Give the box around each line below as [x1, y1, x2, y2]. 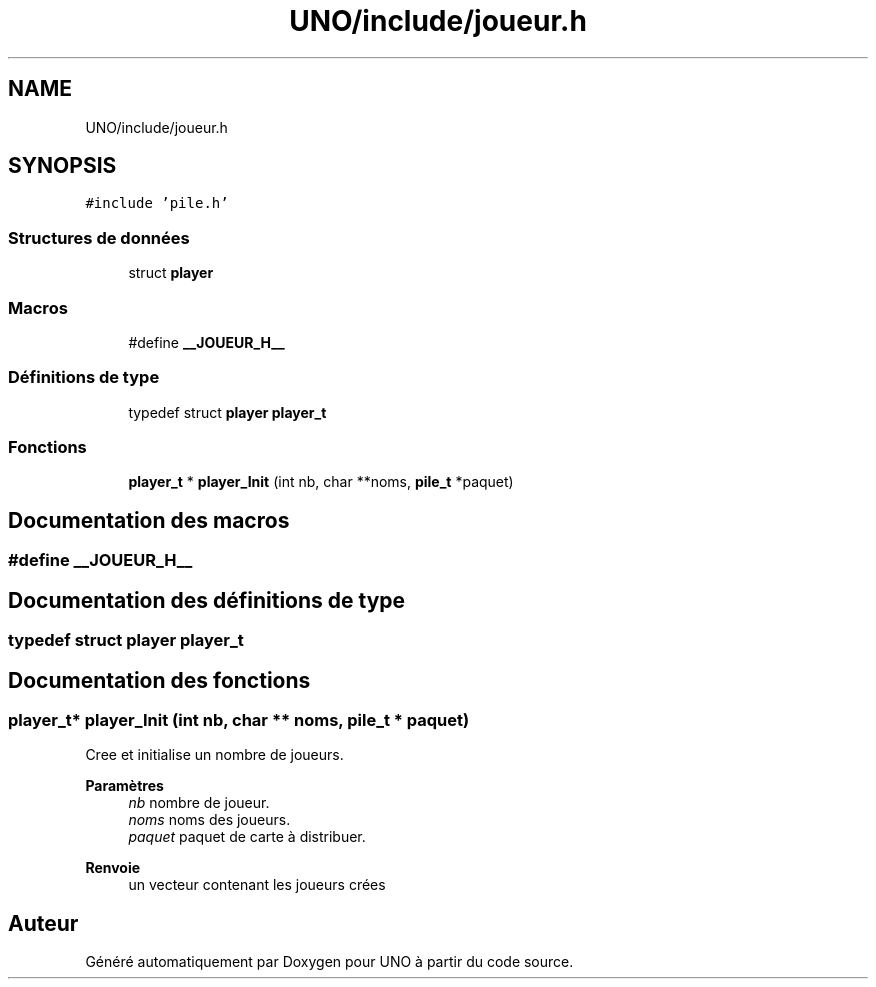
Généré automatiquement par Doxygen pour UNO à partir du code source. [85, 953, 574, 971]
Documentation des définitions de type [8, 587, 406, 613]
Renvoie [85, 859, 141, 877]
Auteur [8, 910, 79, 936]
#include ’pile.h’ [85, 195, 229, 212]
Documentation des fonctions [8, 667, 311, 693]
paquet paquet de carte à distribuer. [128, 828, 366, 846]
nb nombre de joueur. [128, 794, 270, 812]
